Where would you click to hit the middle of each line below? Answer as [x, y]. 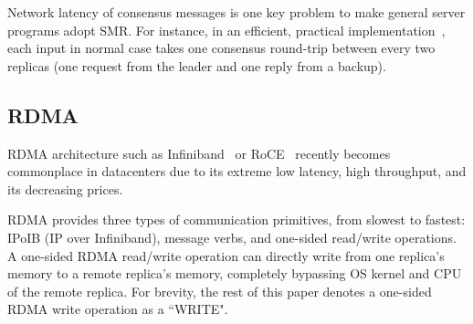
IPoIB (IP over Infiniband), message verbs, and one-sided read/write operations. [232, 237]
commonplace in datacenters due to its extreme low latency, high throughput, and [237, 171]
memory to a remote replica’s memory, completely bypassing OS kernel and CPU [235, 273]
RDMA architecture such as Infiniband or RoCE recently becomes [199, 153]
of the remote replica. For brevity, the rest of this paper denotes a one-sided [220, 291]
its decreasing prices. [65, 188]
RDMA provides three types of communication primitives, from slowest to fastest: [236, 219]
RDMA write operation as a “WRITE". [118, 309]
